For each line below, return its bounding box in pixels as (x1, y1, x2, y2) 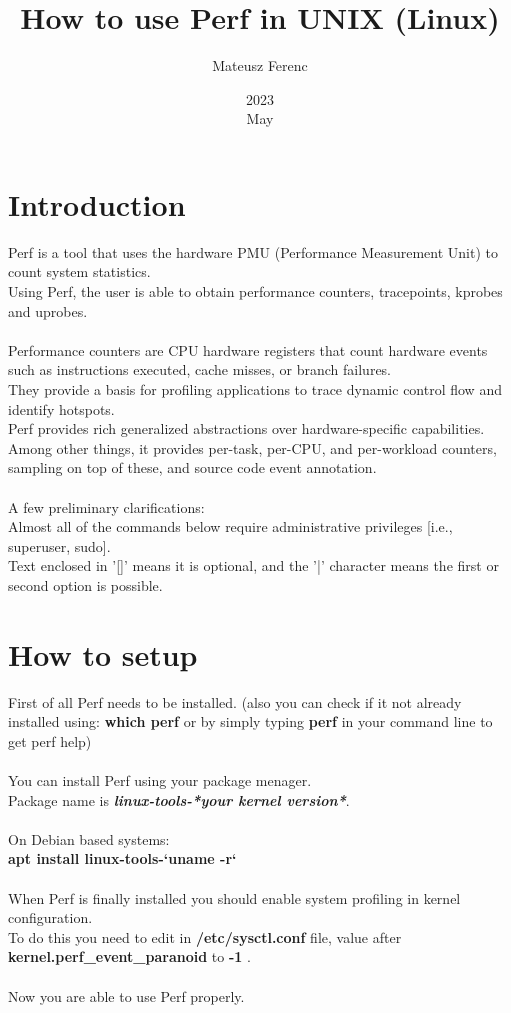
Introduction (8, 183, 186, 224)
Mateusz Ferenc (212, 55, 308, 76)
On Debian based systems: (8, 828, 170, 849)
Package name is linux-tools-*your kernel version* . (8, 789, 350, 810)
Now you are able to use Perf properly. (8, 985, 245, 1006)
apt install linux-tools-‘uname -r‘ (8, 848, 237, 869)
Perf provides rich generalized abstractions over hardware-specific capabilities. (8, 418, 485, 439)
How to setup (8, 633, 198, 674)
